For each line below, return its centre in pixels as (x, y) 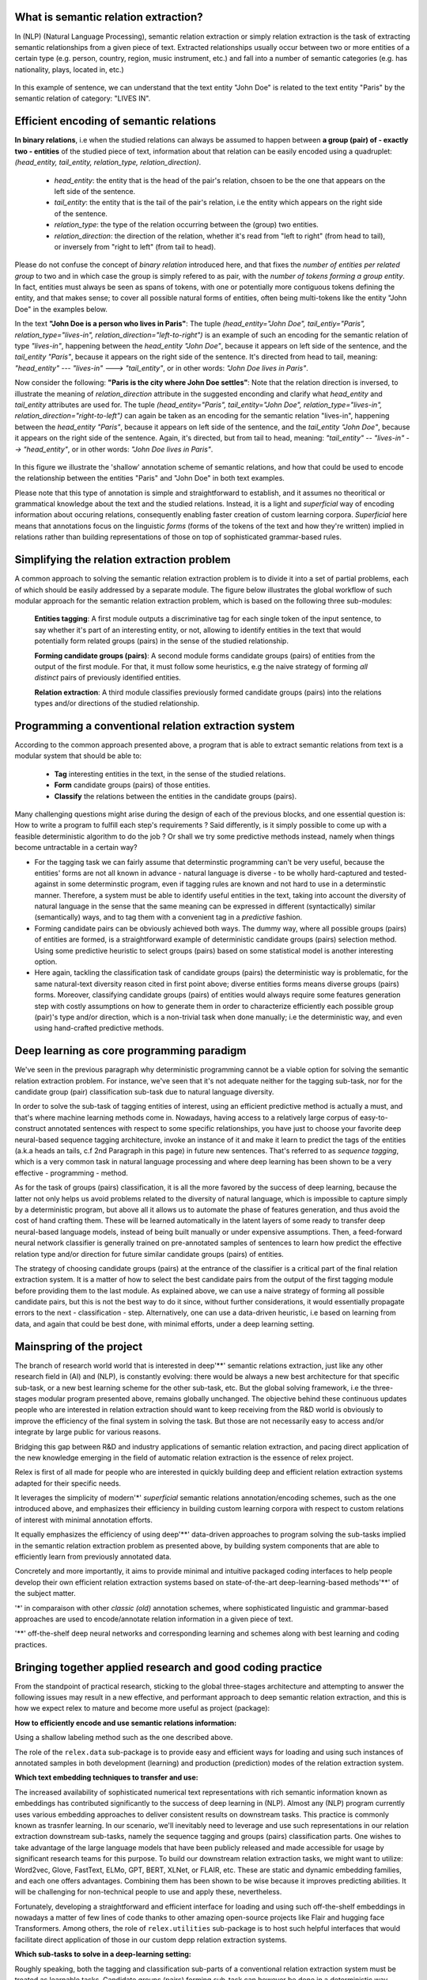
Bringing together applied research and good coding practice (168, 1667)
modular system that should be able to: (78, 756)
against (46, 884)
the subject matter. (45, 1594)
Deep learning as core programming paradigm (130, 1051)
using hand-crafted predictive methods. (99, 1028)
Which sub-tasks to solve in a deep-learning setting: (103, 1954)
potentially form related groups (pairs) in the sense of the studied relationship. (161, 641)
